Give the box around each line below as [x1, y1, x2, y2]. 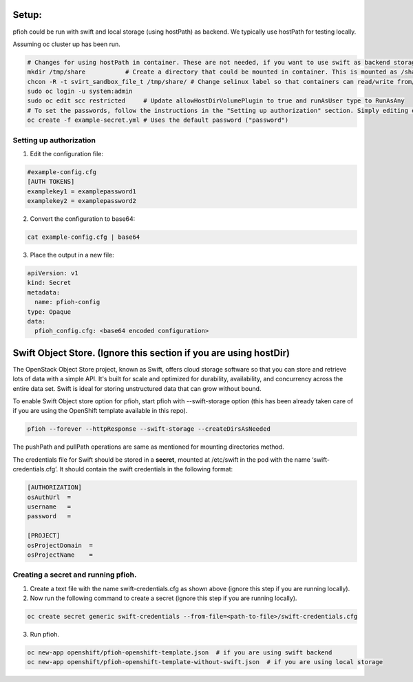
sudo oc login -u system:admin [27, 87, 134, 96]
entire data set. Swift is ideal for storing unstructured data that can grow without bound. [12, 384, 262, 392]
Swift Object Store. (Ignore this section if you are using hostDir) [12, 347, 290, 359]
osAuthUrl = [27, 493, 72, 501]
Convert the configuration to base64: [30, 215, 136, 223]
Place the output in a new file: [30, 251, 115, 259]
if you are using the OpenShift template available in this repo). [12, 407, 188, 415]
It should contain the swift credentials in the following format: [59, 465, 233, 473]
